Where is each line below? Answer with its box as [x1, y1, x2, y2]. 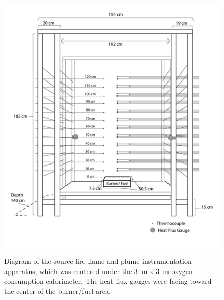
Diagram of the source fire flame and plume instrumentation [4, 255, 192, 266]
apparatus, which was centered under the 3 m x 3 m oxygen [4, 265, 193, 276]
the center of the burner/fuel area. [4, 285, 111, 296]
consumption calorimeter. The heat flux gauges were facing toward [4, 276, 212, 286]
